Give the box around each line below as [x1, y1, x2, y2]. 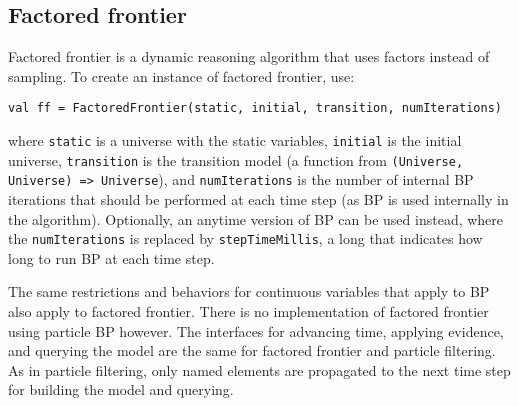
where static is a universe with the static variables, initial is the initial [8, 130, 462, 151]
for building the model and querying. [8, 379, 234, 400]
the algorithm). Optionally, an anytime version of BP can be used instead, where [8, 208, 504, 229]
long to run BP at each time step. [8, 247, 215, 268]
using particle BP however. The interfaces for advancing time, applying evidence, [8, 320, 504, 341]
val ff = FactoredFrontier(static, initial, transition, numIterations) [8, 101, 502, 116]
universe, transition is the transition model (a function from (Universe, [8, 149, 464, 170]
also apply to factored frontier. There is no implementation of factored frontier [8, 301, 489, 322]
